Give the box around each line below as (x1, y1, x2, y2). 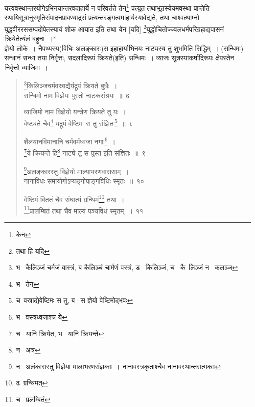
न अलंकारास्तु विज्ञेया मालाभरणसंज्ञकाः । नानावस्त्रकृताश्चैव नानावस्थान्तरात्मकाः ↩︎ (16, 361, 221, 371)
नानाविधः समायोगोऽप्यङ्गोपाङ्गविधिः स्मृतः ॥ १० (23, 175, 144, 186)
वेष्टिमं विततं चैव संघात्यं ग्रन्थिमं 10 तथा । (23, 192, 125, 204)
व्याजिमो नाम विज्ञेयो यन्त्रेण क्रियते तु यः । (23, 107, 126, 117)
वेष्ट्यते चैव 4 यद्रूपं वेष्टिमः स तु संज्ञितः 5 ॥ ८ (23, 116, 133, 128)
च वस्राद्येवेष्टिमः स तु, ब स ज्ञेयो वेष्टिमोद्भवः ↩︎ (16, 295, 133, 305)
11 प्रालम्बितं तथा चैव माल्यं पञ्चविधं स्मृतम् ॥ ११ (23, 204, 143, 216)
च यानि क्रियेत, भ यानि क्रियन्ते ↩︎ (16, 328, 104, 338)
